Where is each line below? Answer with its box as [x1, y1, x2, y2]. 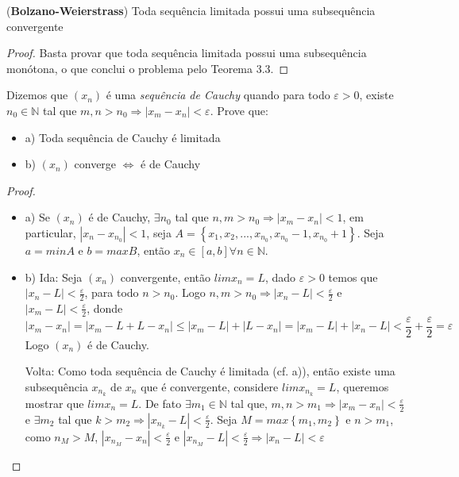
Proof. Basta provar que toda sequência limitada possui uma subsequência [6, 44, 367, 61]
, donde [87, 299, 123, 316]
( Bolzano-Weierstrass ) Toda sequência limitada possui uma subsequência [6, 2, 376, 18]
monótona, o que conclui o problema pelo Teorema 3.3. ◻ [6, 60, 289, 76]
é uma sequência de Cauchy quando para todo [106, 87, 330, 103]
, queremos [336, 379, 389, 395]
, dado [264, 268, 296, 285]
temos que [328, 268, 378, 285]
